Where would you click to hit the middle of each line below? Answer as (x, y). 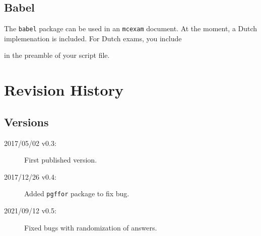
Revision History (64, 90)
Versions (26, 122)
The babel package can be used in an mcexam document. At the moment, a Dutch (131, 28)
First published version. (61, 160)
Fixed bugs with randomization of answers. (91, 227)
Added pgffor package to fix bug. (77, 193)
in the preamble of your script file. (57, 55)
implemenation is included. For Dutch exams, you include (93, 38)
